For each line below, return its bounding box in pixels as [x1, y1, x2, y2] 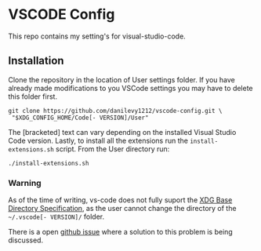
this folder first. [8, 92, 57, 101]
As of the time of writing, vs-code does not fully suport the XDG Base [8, 195, 233, 205]
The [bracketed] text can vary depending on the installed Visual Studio [8, 127, 237, 136]
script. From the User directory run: [56, 144, 170, 154]
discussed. [8, 235, 44, 245]
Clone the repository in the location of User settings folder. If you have [8, 75, 235, 84]
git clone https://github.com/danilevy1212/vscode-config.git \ [8, 107, 223, 115]
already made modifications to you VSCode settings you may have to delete [8, 83, 253, 93]
